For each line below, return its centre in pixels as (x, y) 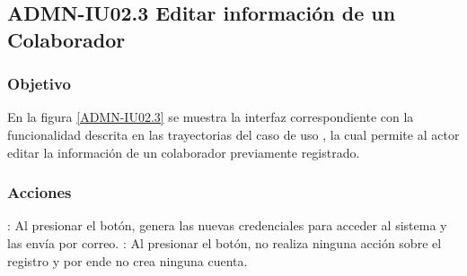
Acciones (40, 192)
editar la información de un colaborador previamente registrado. (184, 152)
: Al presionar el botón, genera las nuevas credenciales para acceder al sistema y (227, 225)
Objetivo (39, 84)
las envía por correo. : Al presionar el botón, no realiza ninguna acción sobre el (225, 242)
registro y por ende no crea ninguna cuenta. (128, 260)
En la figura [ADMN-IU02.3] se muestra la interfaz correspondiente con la (211, 117)
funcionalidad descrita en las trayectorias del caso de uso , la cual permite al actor (233, 134)
